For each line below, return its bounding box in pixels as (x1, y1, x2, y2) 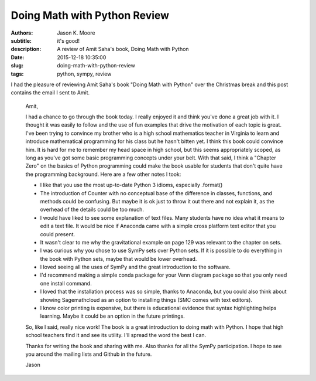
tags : (11, 70, 24, 77)
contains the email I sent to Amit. (11, 89, 90, 96)
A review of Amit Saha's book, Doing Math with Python (57, 46, 190, 53)
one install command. (40, 280, 92, 287)
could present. (40, 230, 75, 237)
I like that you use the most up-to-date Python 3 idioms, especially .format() (40, 182, 223, 189)
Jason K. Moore (57, 29, 95, 36)
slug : (11, 62, 23, 69)
